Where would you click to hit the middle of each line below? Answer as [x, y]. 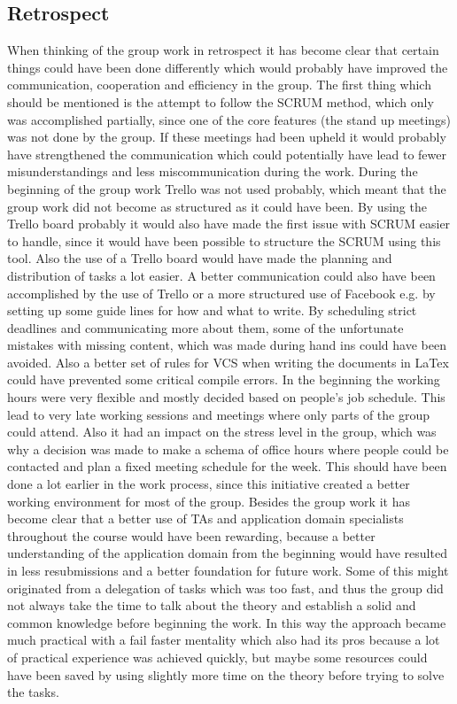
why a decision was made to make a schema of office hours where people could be [228, 449]
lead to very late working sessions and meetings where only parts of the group [219, 414]
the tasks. [33, 692]
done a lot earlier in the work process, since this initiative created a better [209, 484]
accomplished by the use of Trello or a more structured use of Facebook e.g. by [221, 293]
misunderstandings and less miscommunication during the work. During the [213, 171]
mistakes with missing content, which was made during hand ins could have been [227, 345]
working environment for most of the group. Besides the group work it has [209, 501]
